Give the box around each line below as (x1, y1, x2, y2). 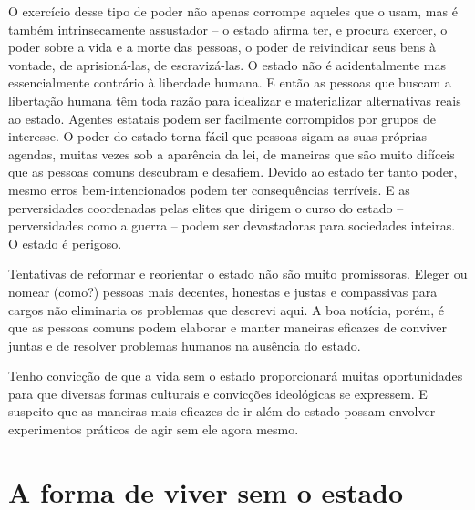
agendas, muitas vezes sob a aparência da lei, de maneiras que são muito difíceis (8, 144, 455, 163)
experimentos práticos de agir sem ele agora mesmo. (8, 420, 299, 439)
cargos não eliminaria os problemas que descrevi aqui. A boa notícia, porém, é (8, 300, 445, 319)
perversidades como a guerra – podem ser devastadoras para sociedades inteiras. (8, 216, 456, 235)
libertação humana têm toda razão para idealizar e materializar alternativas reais (8, 90, 461, 109)
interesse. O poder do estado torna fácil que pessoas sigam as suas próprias (8, 127, 428, 146)
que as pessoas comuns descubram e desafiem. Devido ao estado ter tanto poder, (8, 162, 458, 181)
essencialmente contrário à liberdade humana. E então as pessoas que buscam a (8, 73, 451, 92)
